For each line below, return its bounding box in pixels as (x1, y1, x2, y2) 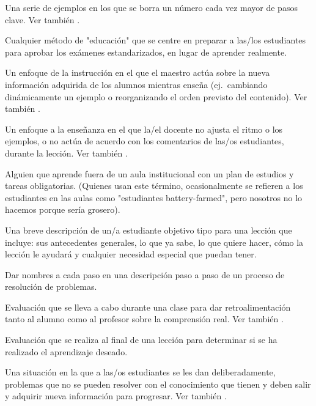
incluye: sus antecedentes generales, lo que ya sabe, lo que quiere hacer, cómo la (5, 235, 304, 248)
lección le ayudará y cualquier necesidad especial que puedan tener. (5, 248, 257, 260)
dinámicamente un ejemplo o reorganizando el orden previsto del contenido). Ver (5, 90, 307, 103)
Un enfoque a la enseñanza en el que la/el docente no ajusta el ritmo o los (5, 122, 283, 135)
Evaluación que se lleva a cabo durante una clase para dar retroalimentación (5, 300, 291, 313)
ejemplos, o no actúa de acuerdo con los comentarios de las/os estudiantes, (5, 135, 284, 147)
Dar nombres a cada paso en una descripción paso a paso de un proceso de (5, 268, 285, 281)
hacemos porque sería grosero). (5, 203, 120, 216)
